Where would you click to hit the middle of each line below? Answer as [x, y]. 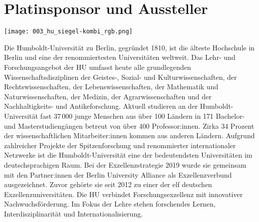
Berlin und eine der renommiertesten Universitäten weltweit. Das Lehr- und [120, 57]
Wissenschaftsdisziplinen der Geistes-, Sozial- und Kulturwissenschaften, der [121, 77]
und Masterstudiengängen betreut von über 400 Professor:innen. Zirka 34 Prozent [129, 125]
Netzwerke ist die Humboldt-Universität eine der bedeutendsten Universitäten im [128, 155]
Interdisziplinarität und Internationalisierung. [74, 213]
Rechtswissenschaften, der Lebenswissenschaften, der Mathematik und [111, 87]
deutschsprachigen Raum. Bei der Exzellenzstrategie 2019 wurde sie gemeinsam [125, 164]
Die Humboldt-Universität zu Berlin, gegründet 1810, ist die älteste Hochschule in [129, 47]
